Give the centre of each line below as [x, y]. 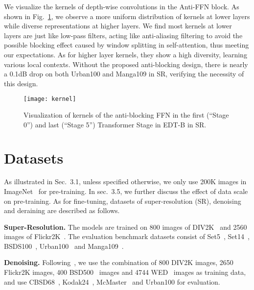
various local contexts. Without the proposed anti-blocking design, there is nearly [126, 64]
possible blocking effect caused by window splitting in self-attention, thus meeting [127, 45]
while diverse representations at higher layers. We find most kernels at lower [118, 26]
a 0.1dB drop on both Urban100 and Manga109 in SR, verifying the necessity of [124, 74]
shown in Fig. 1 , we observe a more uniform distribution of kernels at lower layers [127, 16]
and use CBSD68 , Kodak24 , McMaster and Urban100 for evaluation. [112, 281]
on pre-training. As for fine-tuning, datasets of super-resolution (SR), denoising [123, 201]
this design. [21, 83]
